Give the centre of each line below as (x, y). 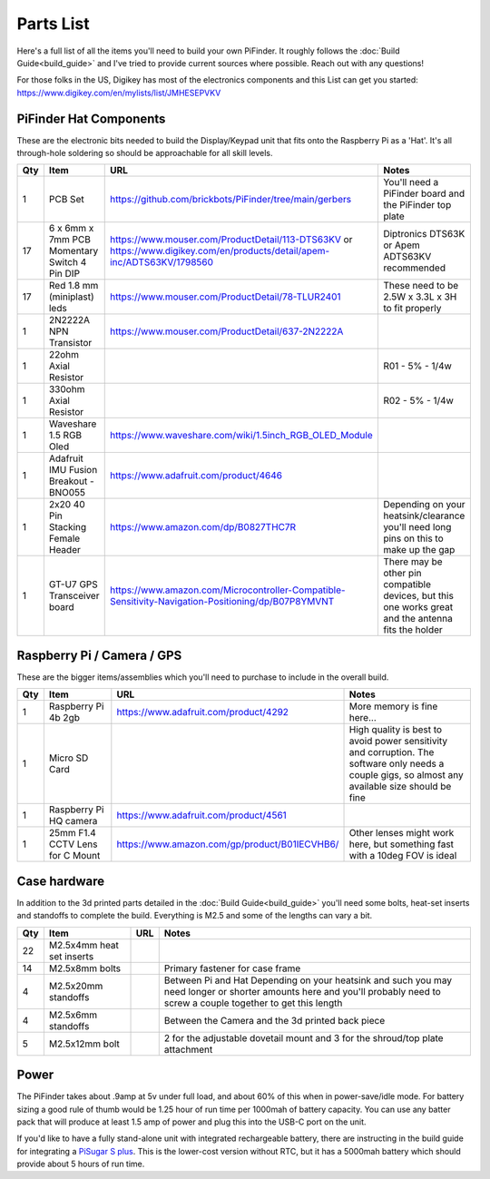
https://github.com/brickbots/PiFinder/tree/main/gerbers (230, 200)
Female (64, 538)
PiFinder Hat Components (91, 118)
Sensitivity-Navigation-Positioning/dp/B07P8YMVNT (222, 602)
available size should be (400, 787)
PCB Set (67, 200)
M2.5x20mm (76, 986)
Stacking (68, 527)
